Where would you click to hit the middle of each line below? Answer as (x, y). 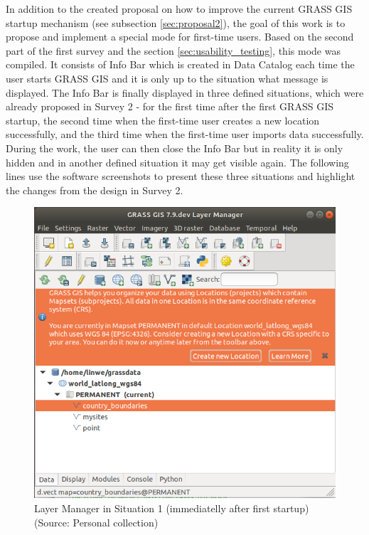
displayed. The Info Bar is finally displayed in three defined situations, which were (185, 92)
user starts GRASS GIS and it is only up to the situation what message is (167, 78)
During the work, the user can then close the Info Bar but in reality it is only (175, 148)
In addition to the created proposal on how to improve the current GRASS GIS (179, 9)
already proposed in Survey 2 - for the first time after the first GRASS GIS (170, 106)
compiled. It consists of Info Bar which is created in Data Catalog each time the (180, 64)
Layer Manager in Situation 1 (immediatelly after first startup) (172, 508)
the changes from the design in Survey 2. (95, 190)
